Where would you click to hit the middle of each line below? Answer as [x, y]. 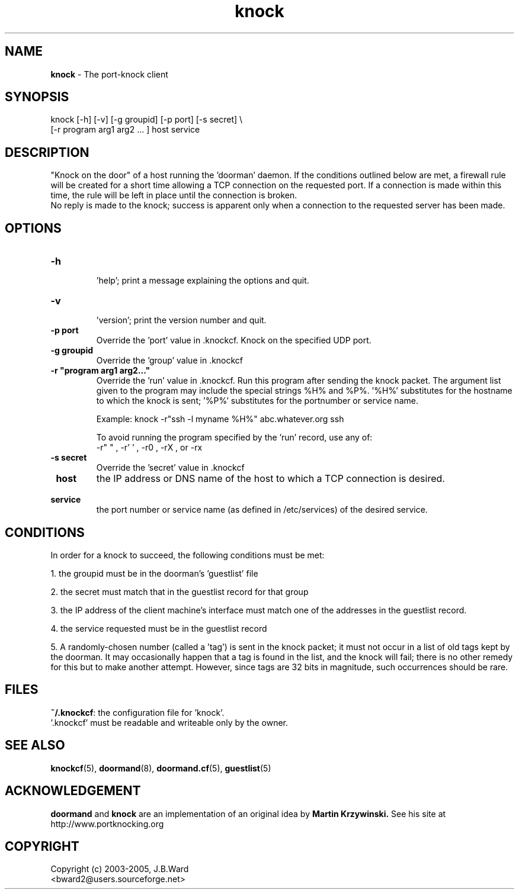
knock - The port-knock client [109, 74]
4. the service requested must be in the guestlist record [159, 628]
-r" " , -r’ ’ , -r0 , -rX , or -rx [149, 448]
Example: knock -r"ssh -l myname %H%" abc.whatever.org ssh [220, 419]
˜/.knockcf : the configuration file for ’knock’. [137, 712]
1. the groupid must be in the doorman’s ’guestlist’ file [154, 573]
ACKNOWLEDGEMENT [73, 791]
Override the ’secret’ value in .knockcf [170, 468]
